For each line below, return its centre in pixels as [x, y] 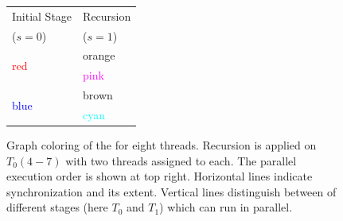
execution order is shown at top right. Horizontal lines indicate [160, 176]
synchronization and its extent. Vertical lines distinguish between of [171, 191]
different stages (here [57, 207]
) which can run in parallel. [226, 207]
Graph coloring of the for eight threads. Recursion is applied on [162, 145]
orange [99, 55]
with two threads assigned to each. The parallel [181, 160]
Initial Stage [42, 16]
